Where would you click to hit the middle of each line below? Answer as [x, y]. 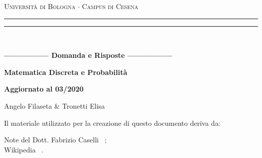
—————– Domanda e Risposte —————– [88, 55]
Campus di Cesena [110, 6]
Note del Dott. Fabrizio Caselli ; [55, 140]
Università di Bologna [40, 6]
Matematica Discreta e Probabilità [66, 72]
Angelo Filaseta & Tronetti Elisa [55, 105]
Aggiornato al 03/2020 [44, 89]
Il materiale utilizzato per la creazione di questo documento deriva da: [112, 123]
